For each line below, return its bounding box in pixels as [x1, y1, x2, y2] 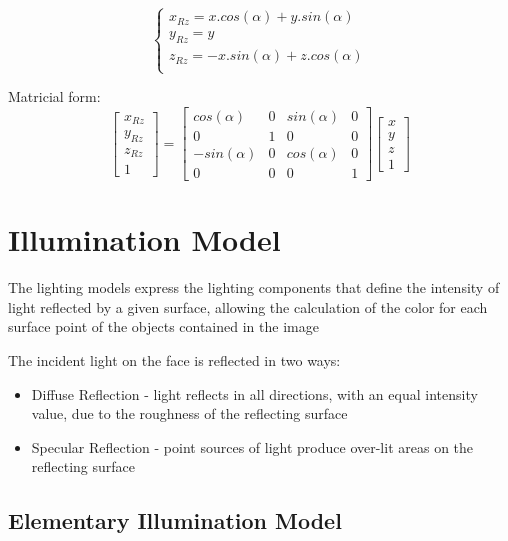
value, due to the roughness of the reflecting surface [31, 403, 348, 424]
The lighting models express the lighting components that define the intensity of [8, 277, 500, 298]
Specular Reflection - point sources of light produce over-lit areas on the [31, 436, 474, 457]
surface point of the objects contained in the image [8, 316, 319, 337]
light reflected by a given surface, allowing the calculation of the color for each [8, 296, 488, 317]
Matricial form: [8, 86, 101, 107]
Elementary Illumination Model [8, 505, 342, 536]
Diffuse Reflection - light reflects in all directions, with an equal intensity [31, 383, 478, 404]
